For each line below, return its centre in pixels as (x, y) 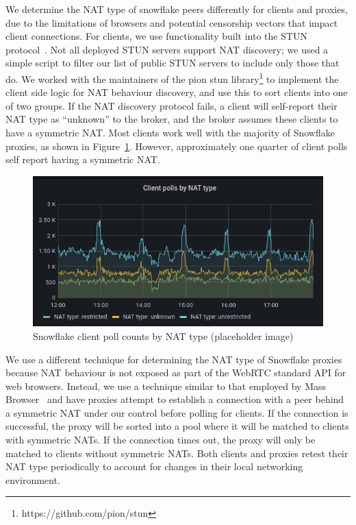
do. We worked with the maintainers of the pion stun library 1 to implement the (172, 77)
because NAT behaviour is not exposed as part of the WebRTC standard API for (176, 373)
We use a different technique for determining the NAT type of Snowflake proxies (174, 359)
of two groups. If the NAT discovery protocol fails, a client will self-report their (171, 105)
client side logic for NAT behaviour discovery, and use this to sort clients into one (177, 92)
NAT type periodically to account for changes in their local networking (154, 466)
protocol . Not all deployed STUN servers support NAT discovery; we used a (167, 49)
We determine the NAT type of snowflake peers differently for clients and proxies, (177, 9)
